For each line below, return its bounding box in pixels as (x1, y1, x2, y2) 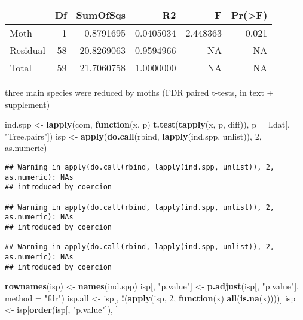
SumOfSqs (76, 8, 126, 22)
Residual (10, 43, 45, 57)
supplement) (5, 98, 50, 110)
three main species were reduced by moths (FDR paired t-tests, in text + (5, 86, 274, 98)
